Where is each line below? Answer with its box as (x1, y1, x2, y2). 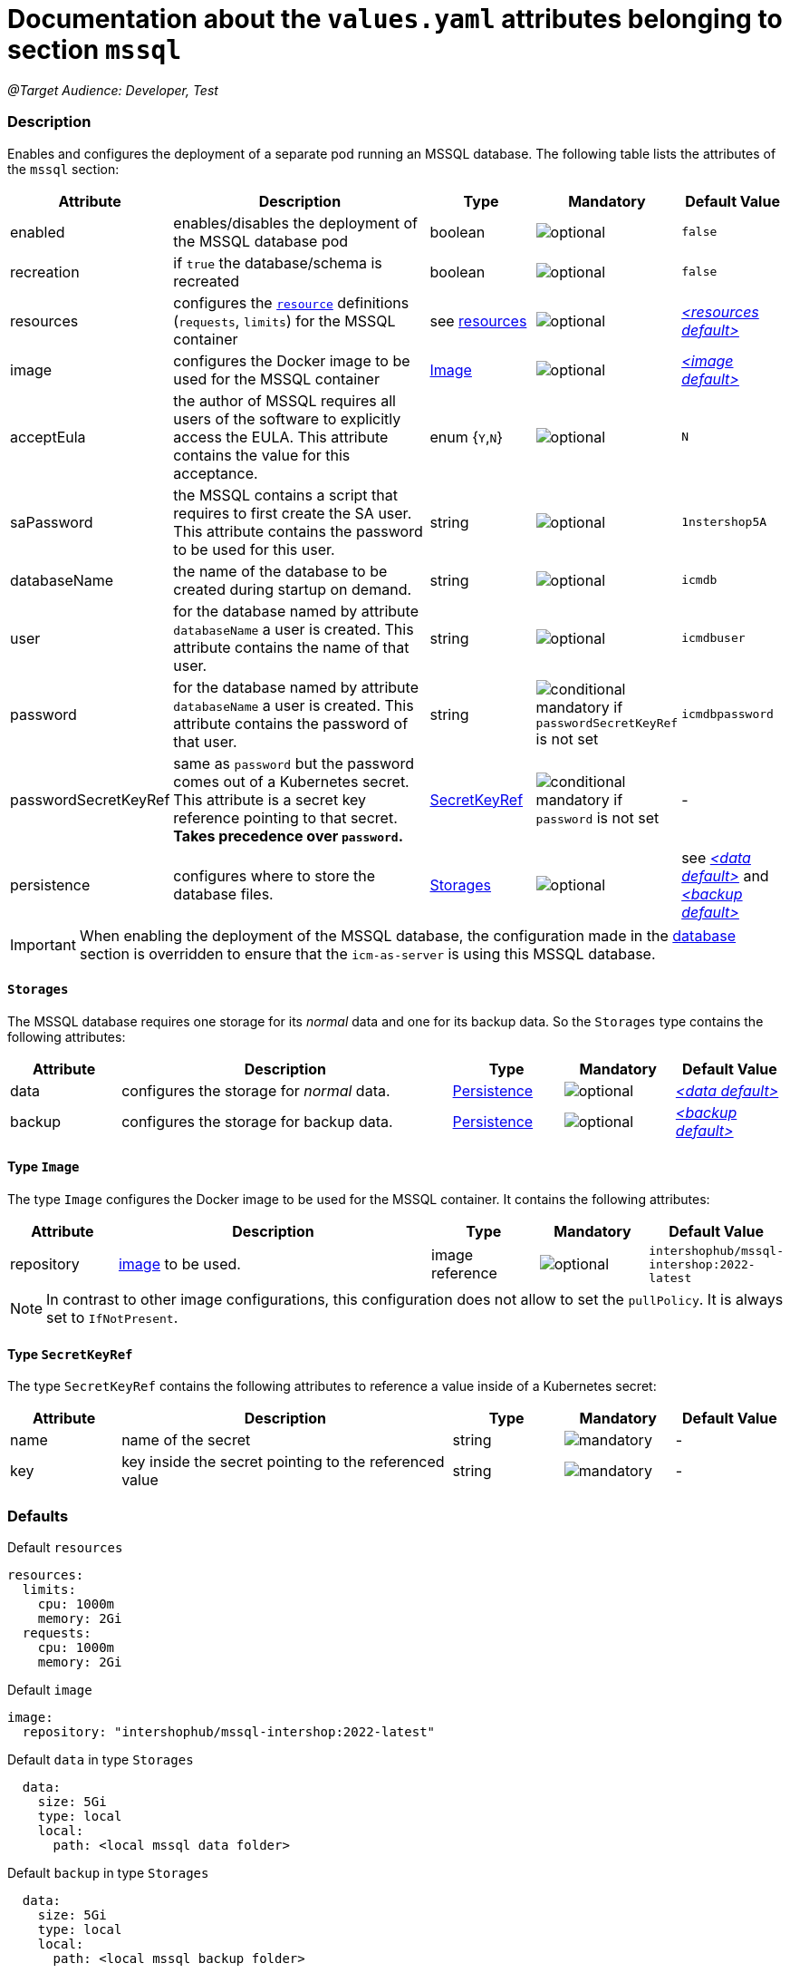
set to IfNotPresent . (46, 1307, 178, 1327)
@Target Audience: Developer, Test (7, 82, 218, 98)
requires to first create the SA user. (173, 503, 412, 522)
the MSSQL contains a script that (173, 485, 398, 504)
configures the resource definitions (173, 293, 409, 312)
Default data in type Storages (7, 1751, 194, 1767)
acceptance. (173, 463, 258, 482)
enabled (10, 222, 65, 241)
